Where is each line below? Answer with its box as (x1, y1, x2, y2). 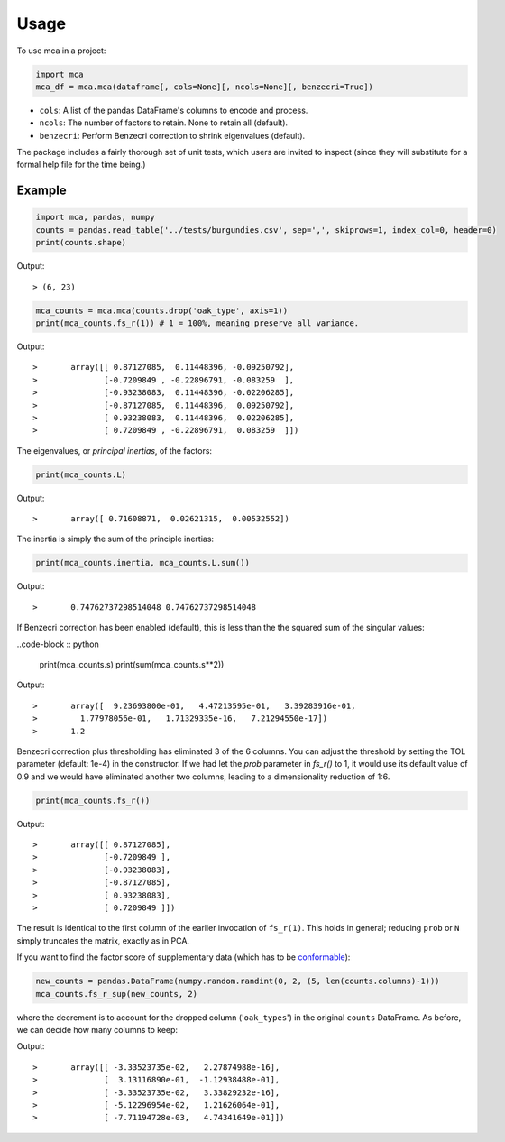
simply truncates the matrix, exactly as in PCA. (16, 935, 189, 946)
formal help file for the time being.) (16, 159, 146, 170)
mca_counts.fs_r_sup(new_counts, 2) (35, 989, 198, 999)
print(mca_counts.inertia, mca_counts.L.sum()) (35, 557, 250, 568)
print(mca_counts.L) (35, 469, 126, 480)
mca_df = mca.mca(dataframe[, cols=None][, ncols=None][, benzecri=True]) (35, 81, 374, 92)
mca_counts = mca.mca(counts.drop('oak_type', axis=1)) (35, 305, 289, 316)
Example (16, 183, 67, 198)
